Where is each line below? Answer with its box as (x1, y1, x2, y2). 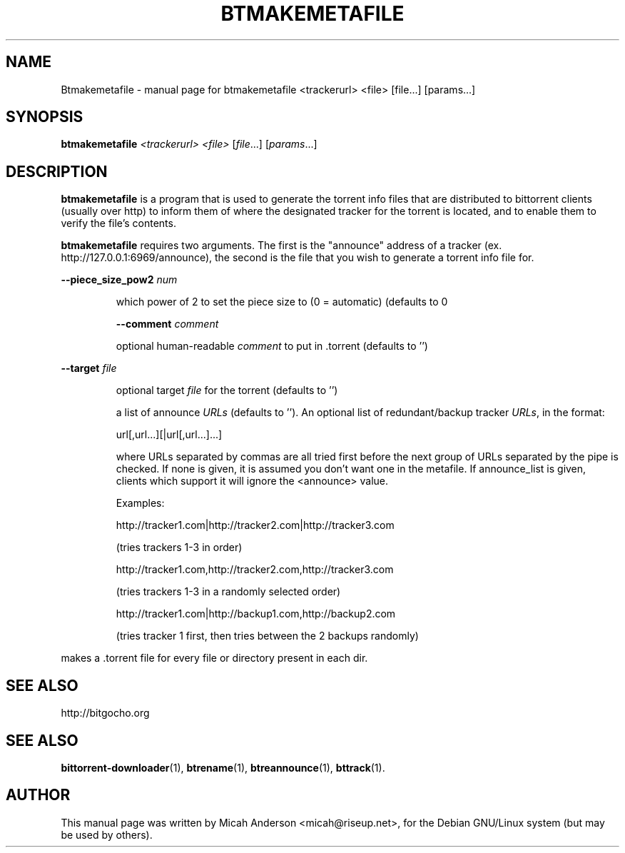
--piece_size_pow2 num (61, 273, 178, 286)
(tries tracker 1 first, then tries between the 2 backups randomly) (116, 630, 419, 642)
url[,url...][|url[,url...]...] (116, 428, 223, 441)
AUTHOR (6, 786, 71, 804)
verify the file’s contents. (61, 217, 176, 230)
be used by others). (61, 828, 153, 841)
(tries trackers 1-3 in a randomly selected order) (116, 585, 341, 598)
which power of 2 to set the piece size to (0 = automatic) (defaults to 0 (116, 296, 448, 308)
